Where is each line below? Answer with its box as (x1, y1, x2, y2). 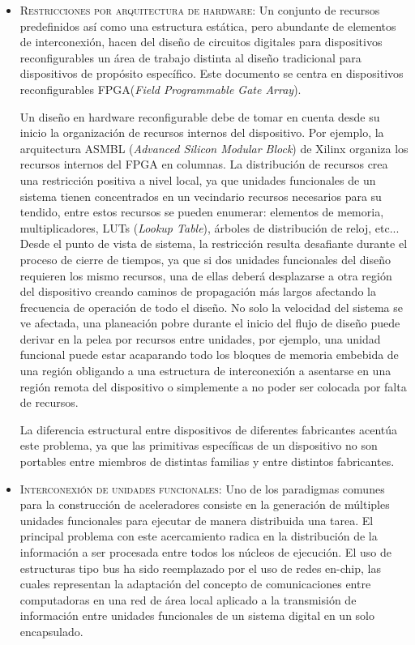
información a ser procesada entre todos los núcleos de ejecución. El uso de (19, 544, 391, 560)
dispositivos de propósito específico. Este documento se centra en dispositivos (19, 65, 404, 82)
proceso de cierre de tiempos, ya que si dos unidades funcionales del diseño (19, 250, 391, 267)
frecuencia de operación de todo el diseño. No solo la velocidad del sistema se (19, 298, 403, 315)
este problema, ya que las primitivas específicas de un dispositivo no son (19, 437, 378, 454)
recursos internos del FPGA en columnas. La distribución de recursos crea (19, 156, 388, 173)
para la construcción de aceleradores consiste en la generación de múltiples (19, 496, 390, 513)
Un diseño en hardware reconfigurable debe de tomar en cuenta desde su (19, 108, 380, 125)
